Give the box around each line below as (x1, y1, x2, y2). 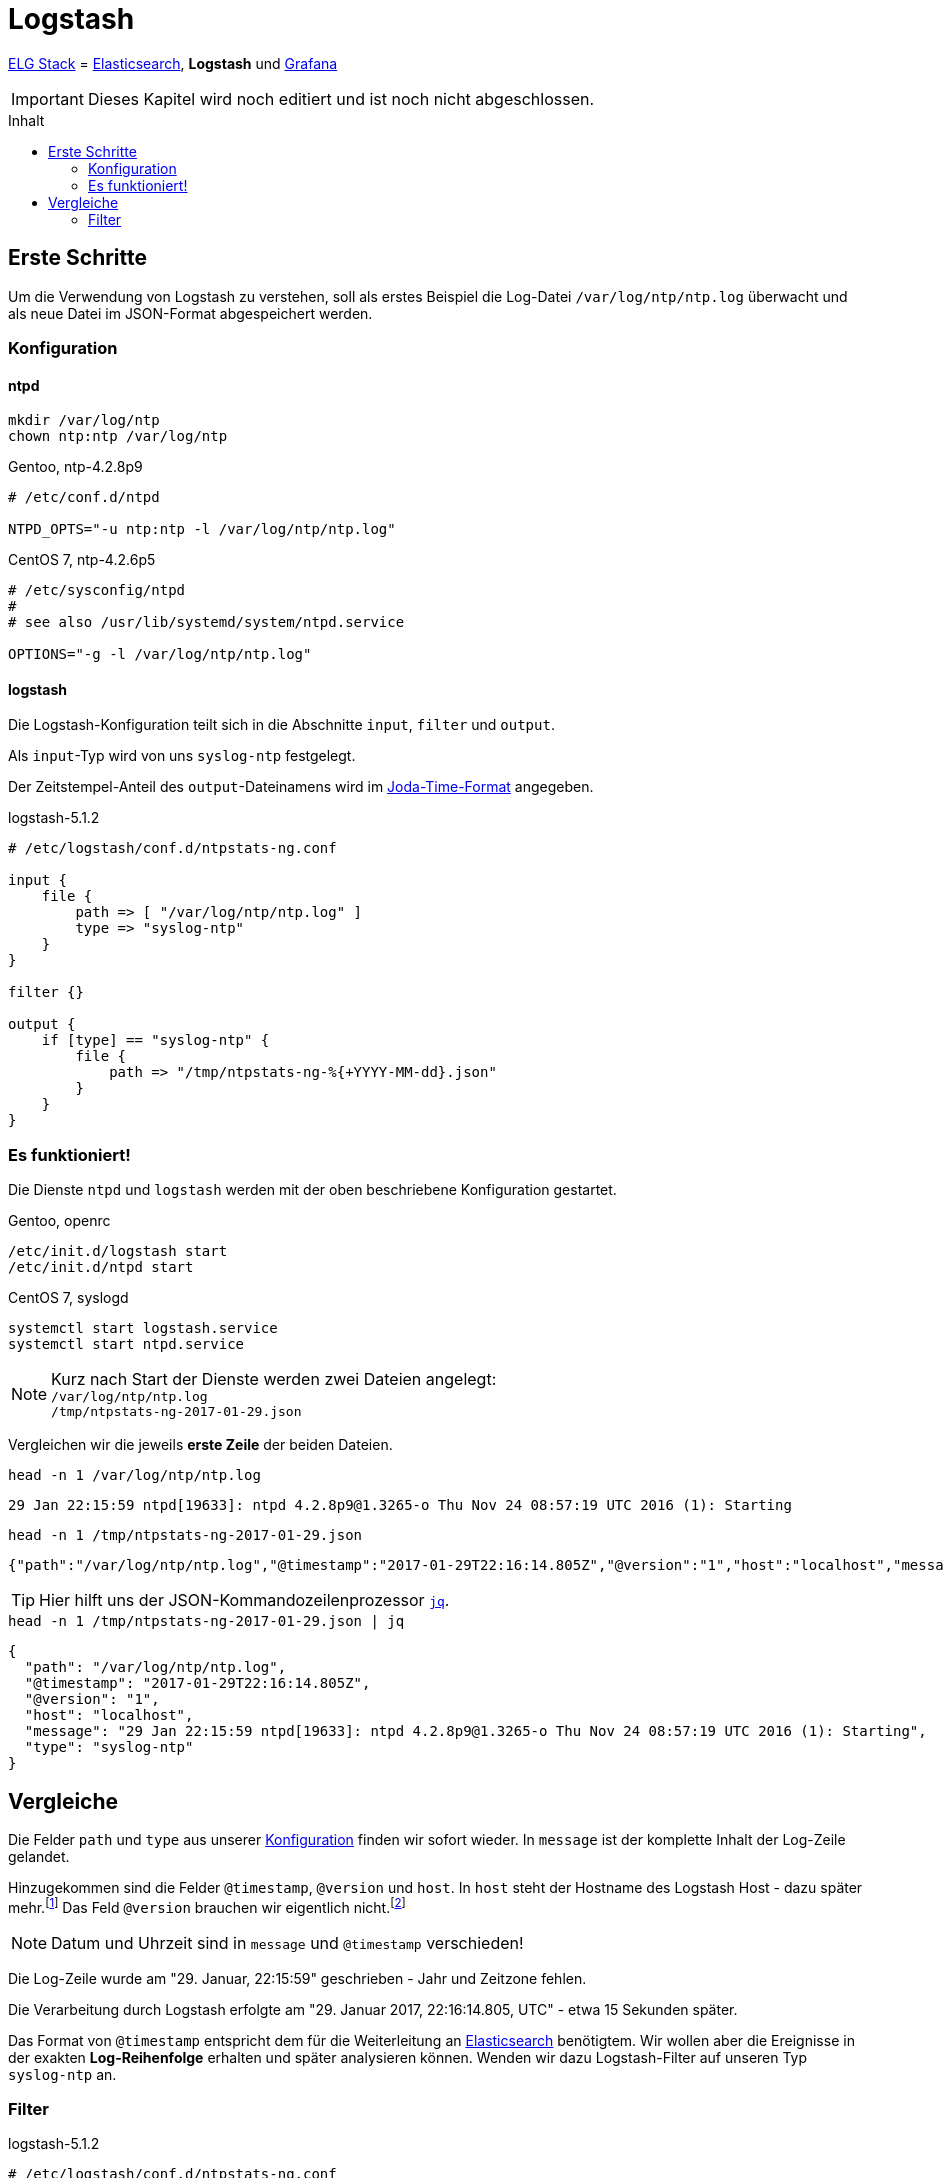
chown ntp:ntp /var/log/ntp (8, 428, 228, 445)
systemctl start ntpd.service (8, 1336, 245, 1353)
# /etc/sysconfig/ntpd (8, 582, 186, 599)
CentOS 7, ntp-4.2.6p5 (8, 551, 156, 569)
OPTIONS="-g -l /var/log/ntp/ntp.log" (8, 646, 312, 663)
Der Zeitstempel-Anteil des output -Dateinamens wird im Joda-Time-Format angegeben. (8, 778, 594, 796)
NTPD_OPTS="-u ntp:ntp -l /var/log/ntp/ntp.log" (8, 521, 396, 538)
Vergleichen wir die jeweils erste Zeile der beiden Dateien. (8, 1436, 393, 1454)
